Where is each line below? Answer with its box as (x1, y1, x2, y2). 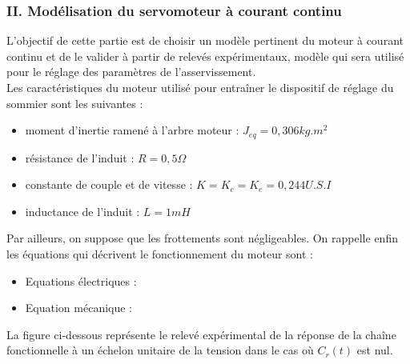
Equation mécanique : (25, 299, 133, 316)
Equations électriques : (25, 272, 137, 289)
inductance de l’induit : (25, 202, 140, 219)
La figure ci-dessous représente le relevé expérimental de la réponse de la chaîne (6, 326, 396, 342)
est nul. (356, 342, 393, 358)
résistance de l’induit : (25, 149, 135, 166)
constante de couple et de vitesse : (25, 176, 193, 193)
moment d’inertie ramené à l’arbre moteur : (25, 122, 239, 138)
